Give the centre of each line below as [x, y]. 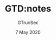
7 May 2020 [28, 32]
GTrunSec [28, 22]
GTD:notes [28, 9]
